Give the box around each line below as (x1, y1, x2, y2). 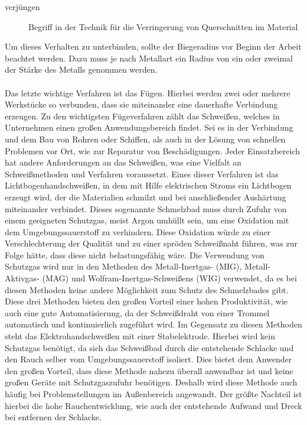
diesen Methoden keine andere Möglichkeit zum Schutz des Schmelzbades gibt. (5, 283, 289, 296)
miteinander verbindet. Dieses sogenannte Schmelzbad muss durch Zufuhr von (5, 202, 287, 215)
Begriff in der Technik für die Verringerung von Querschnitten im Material (28, 20, 298, 33)
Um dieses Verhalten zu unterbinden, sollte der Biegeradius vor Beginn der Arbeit (5, 40, 302, 53)
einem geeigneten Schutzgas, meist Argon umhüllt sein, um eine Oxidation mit (5, 214, 289, 226)
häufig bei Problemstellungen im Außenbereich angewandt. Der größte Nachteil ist (5, 388, 302, 400)
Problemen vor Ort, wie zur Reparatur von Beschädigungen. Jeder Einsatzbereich (5, 144, 301, 157)
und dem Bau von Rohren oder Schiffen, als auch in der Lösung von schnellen (5, 132, 286, 145)
